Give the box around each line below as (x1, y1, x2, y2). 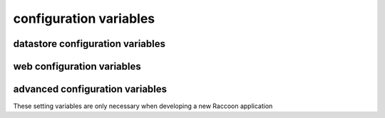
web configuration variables (13, 60, 142, 73)
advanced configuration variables (13, 83, 168, 95)
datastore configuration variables (13, 38, 166, 50)
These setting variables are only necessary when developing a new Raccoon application (13, 102, 273, 110)
